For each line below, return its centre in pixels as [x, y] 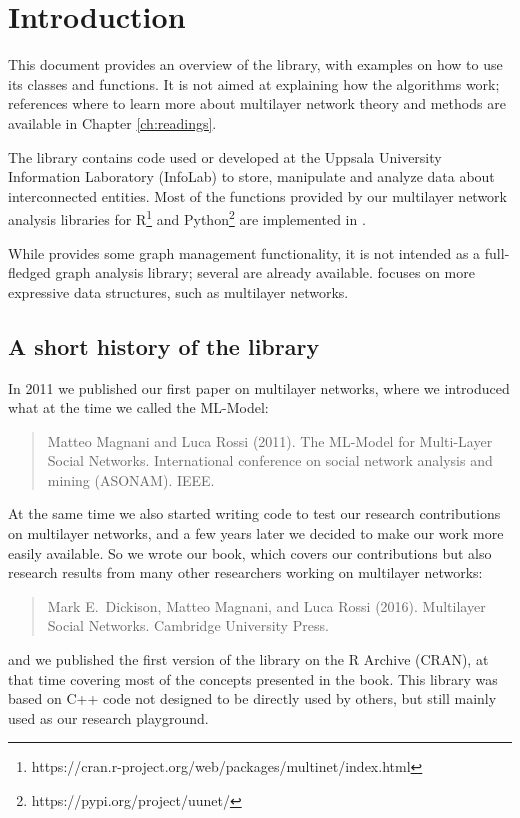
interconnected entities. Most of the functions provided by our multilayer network [257, 195]
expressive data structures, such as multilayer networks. [178, 291]
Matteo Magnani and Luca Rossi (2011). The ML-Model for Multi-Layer [270, 440]
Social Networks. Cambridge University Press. [188, 625]
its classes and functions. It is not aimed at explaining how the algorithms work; [254, 83]
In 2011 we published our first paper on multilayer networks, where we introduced [259, 387]
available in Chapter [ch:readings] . [112, 122]
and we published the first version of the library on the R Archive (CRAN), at [248, 659]
